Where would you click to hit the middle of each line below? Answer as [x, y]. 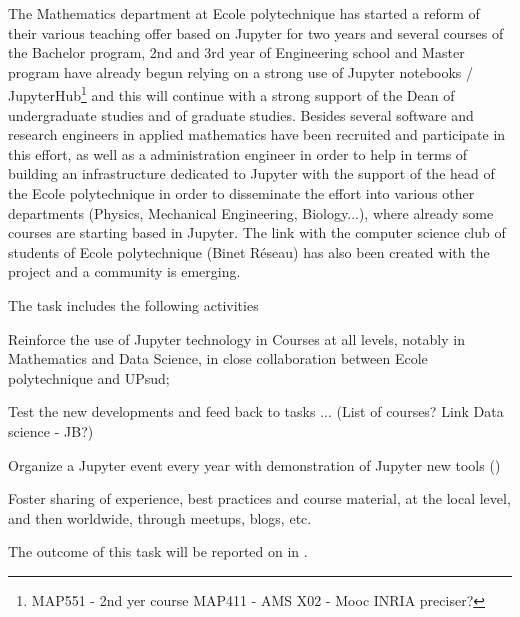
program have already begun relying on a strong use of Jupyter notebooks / [241, 71]
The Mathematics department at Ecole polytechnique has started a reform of [244, 13]
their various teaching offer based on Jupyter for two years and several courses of [256, 32]
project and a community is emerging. [124, 271]
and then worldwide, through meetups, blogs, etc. [160, 517]
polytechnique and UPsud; [89, 377]
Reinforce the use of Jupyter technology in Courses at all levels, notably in [236, 338]
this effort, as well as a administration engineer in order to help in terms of [238, 153]
